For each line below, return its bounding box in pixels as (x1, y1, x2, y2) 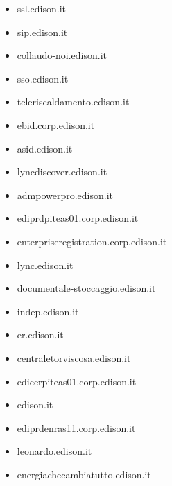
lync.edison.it (17, 257, 74, 272)
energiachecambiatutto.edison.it (17, 467, 151, 481)
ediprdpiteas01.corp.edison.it (17, 211, 139, 225)
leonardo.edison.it (17, 444, 92, 458)
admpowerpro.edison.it (17, 187, 114, 202)
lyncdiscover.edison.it (17, 164, 108, 179)
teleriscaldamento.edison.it (17, 94, 130, 109)
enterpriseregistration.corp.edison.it (17, 234, 167, 248)
